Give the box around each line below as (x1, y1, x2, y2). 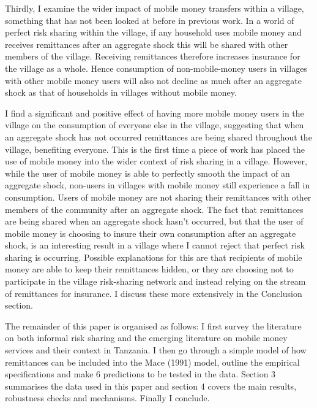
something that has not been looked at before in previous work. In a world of (5, 13, 294, 26)
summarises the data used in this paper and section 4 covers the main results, (5, 379, 297, 392)
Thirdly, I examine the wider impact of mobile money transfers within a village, (5, 2, 304, 14)
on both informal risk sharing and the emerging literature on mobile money (5, 331, 288, 344)
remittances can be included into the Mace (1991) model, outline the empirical (5, 355, 300, 368)
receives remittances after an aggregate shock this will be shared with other (5, 37, 288, 50)
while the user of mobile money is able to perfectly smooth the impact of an (5, 166, 290, 179)
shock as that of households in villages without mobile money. (5, 86, 237, 99)
